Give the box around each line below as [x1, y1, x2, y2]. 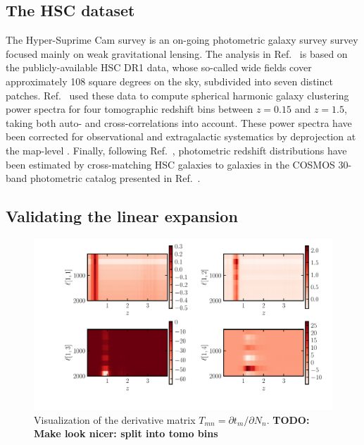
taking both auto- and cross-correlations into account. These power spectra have [6, 115, 352, 130]
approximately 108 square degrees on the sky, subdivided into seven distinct [6, 73, 333, 88]
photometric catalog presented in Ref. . [30, 171, 201, 185]
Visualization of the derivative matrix [34, 412, 196, 427]
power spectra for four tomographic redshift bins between [6, 102, 253, 116]
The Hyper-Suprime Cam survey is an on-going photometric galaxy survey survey [6, 32, 358, 47]
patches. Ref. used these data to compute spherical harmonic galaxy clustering [6, 87, 349, 102]
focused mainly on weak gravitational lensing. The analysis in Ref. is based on [6, 46, 348, 61]
